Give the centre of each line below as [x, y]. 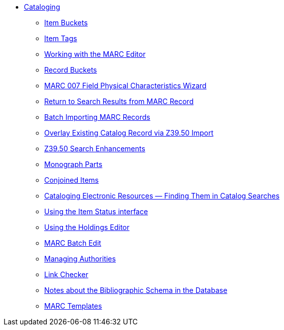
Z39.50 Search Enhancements [95, 148]
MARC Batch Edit [73, 243]
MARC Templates [73, 306]
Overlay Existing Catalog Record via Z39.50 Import [129, 133]
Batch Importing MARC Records [97, 117]
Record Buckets [71, 70]
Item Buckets [66, 23]
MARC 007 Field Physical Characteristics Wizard [125, 86]
